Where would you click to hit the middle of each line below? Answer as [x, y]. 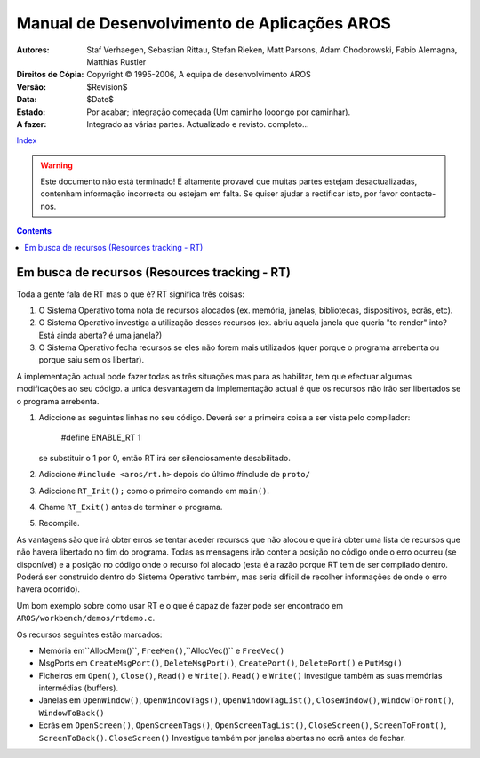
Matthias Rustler [116, 61]
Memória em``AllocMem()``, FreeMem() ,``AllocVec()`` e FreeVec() [161, 650]
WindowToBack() [72, 713]
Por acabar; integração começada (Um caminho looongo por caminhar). [219, 112]
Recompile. [59, 523]
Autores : [33, 50]
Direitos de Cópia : [50, 75]
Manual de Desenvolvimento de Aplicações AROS [204, 23]
